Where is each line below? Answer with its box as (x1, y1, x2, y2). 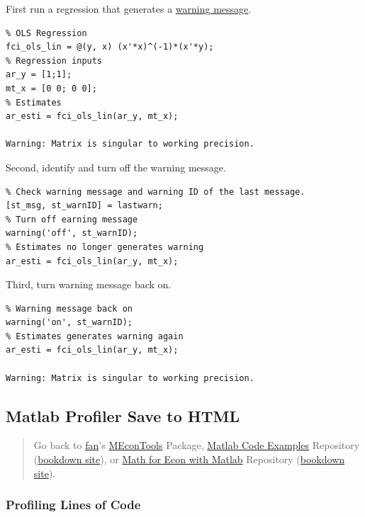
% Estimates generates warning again (6, 331, 184, 341)
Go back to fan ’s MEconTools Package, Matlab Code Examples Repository (33, 438, 360, 453)
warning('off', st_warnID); (6, 228, 138, 239)
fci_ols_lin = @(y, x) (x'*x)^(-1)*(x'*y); (6, 42, 214, 52)
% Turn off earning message (6, 214, 138, 225)
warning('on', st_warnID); (6, 317, 133, 328)
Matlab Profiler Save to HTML (6, 404, 240, 426)
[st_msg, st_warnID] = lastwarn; (6, 200, 163, 211)
